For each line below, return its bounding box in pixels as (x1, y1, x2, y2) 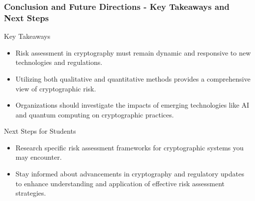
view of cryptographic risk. (15, 83, 96, 93)
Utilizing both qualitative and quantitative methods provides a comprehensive (15, 73, 251, 84)
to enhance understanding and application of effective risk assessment (15, 178, 225, 188)
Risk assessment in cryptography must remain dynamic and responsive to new (15, 47, 251, 57)
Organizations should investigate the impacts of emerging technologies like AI (15, 100, 250, 110)
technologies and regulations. (15, 57, 103, 67)
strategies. (15, 188, 46, 198)
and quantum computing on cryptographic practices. (15, 109, 174, 119)
